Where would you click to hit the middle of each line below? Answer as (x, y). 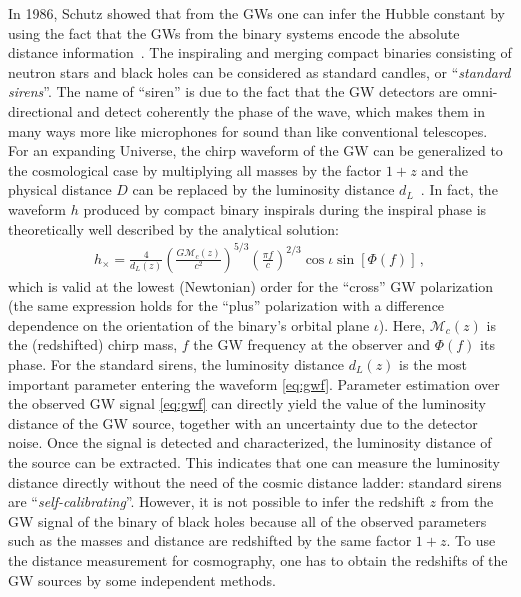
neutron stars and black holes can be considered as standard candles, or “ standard (259, 71)
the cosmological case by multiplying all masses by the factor (195, 169)
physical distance (60, 189)
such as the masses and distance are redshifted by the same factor (210, 540)
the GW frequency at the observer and (312, 344)
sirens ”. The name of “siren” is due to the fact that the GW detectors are (233, 91)
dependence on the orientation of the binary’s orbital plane (189, 324)
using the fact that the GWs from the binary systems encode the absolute (234, 32)
